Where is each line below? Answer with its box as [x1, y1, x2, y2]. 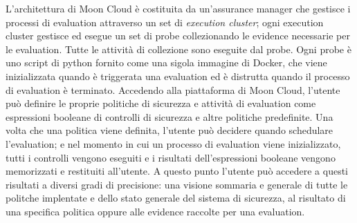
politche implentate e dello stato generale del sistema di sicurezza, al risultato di [6, 191, 346, 205]
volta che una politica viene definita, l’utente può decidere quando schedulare [6, 123, 333, 137]
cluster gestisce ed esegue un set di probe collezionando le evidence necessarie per [6, 28, 350, 43]
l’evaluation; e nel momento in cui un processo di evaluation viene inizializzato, [6, 136, 341, 151]
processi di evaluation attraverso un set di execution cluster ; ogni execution [6, 14, 324, 29]
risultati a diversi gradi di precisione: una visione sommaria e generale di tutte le [6, 177, 348, 191]
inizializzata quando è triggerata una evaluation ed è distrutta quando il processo [6, 68, 350, 83]
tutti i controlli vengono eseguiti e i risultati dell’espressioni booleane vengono [6, 150, 336, 164]
